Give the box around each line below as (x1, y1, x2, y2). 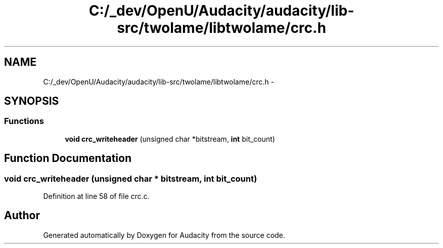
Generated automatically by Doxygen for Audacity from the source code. (43, 230, 285, 239)
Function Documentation (4, 152, 131, 165)
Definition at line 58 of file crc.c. (43, 192, 150, 201)
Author (4, 209, 40, 222)
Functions (4, 116, 44, 127)
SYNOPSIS (4, 95, 59, 108)
